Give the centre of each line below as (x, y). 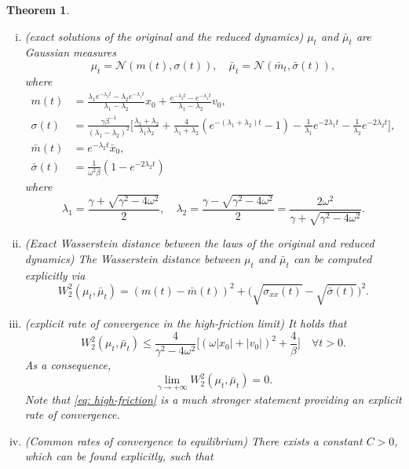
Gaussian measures (71, 52)
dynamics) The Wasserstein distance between (133, 258)
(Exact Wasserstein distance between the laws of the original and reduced (199, 243)
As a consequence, (68, 364)
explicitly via (55, 275)
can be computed (332, 258)
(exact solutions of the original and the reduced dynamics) (164, 36)
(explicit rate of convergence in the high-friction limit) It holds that (186, 323)
